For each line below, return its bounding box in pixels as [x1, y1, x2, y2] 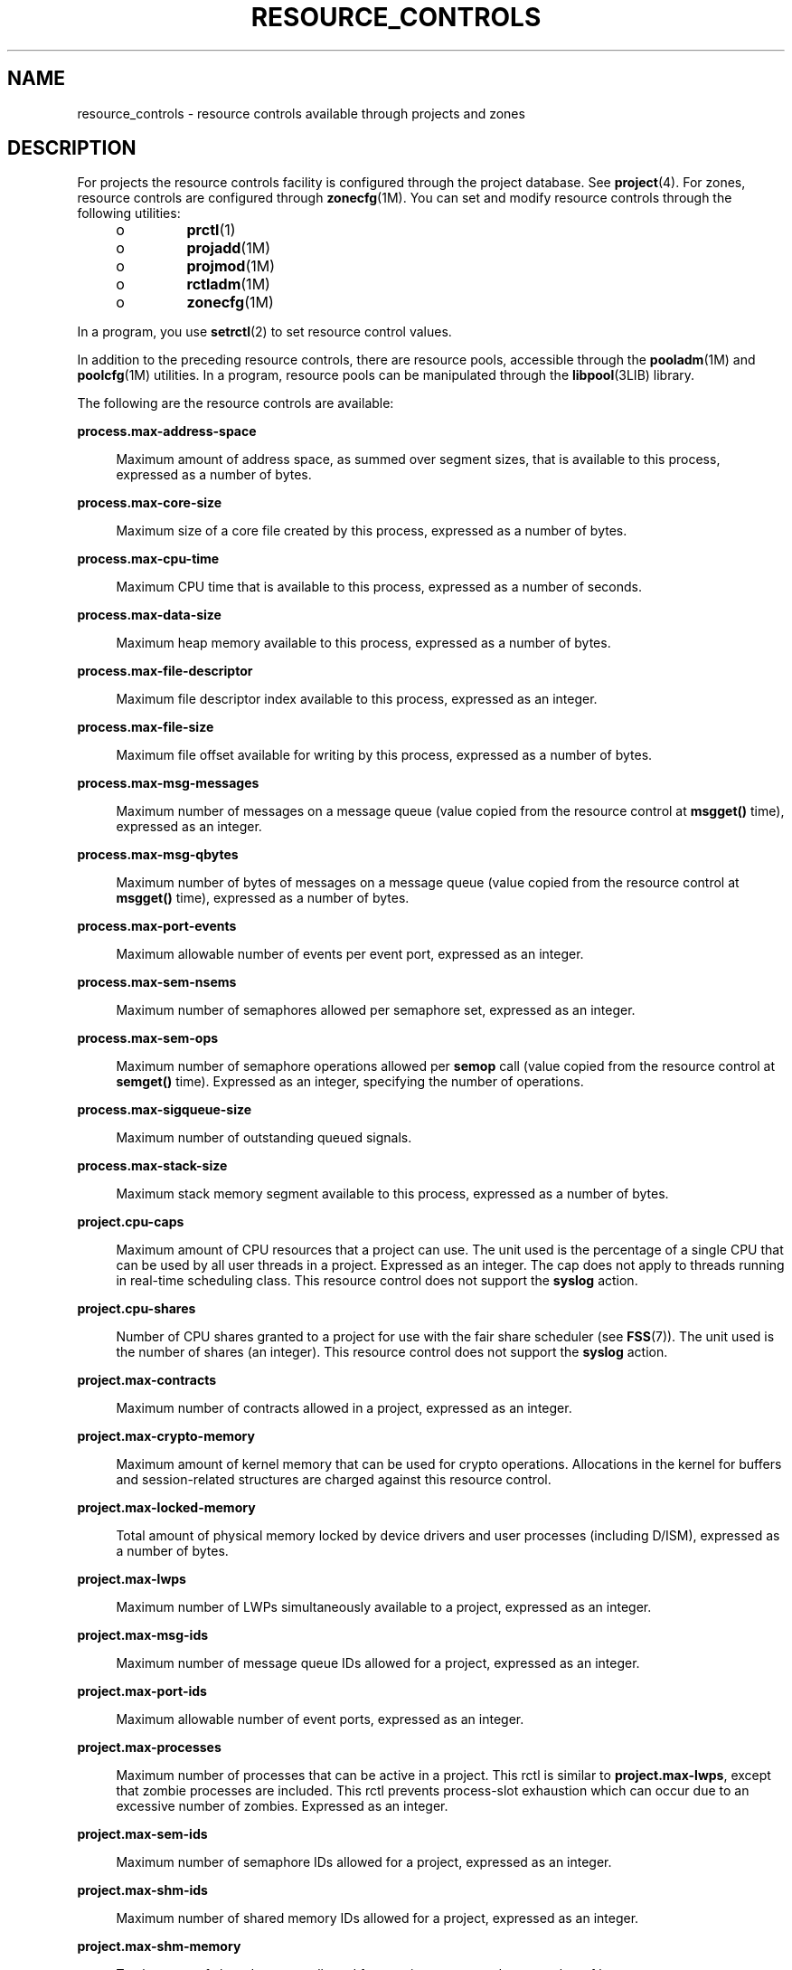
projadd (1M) [186, 239, 270, 258]
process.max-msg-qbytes [77, 847, 239, 863]
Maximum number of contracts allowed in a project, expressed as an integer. [116, 1400, 572, 1416]
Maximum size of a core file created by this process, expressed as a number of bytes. [116, 523, 627, 539]
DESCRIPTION [7, 137, 137, 160]
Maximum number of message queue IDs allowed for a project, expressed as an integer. [116, 1655, 640, 1672]
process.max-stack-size [77, 1158, 228, 1174]
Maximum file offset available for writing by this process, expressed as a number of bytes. [116, 747, 653, 763]
